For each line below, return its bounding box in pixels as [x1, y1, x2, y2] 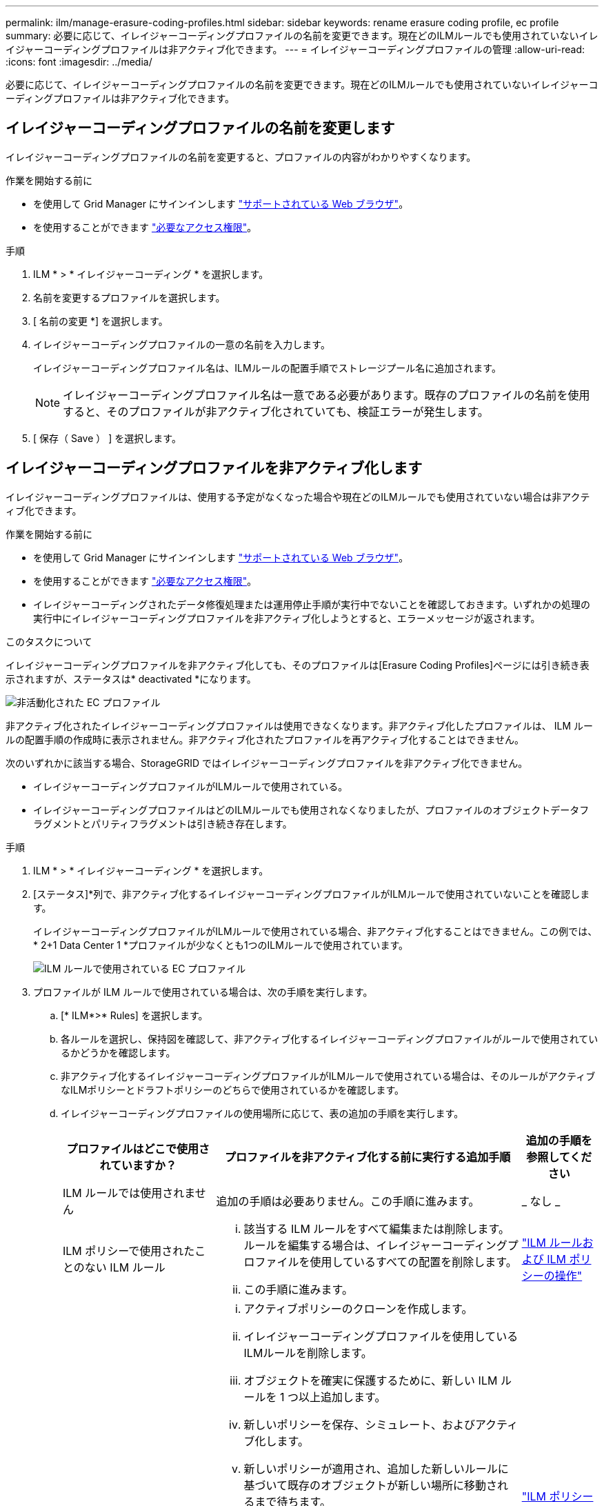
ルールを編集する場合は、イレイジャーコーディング [243, 1238, 507, 1252]
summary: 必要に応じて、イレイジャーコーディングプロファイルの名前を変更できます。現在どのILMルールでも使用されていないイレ [6, 30, 598, 41]
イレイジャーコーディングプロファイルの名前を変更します [6, 119, 395, 137]
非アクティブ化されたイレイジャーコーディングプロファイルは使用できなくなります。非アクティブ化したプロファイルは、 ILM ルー [6, 719, 594, 732]
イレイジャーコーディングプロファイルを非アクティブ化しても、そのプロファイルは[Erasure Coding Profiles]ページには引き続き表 [6, 659, 590, 671]
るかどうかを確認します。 [61, 1046, 176, 1058]
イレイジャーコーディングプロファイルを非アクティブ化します [6, 459, 423, 477]
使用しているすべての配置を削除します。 [310, 1254, 517, 1269]
